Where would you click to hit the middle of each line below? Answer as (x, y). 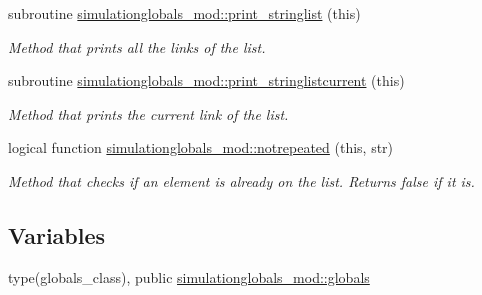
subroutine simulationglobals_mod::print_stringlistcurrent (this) (206, 80)
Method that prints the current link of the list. (148, 113)
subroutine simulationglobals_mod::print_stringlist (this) (184, 13)
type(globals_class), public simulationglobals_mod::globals (189, 276)
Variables (57, 234)
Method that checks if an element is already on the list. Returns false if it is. (241, 180)
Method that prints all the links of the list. (137, 46)
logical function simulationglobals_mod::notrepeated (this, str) (201, 147)
